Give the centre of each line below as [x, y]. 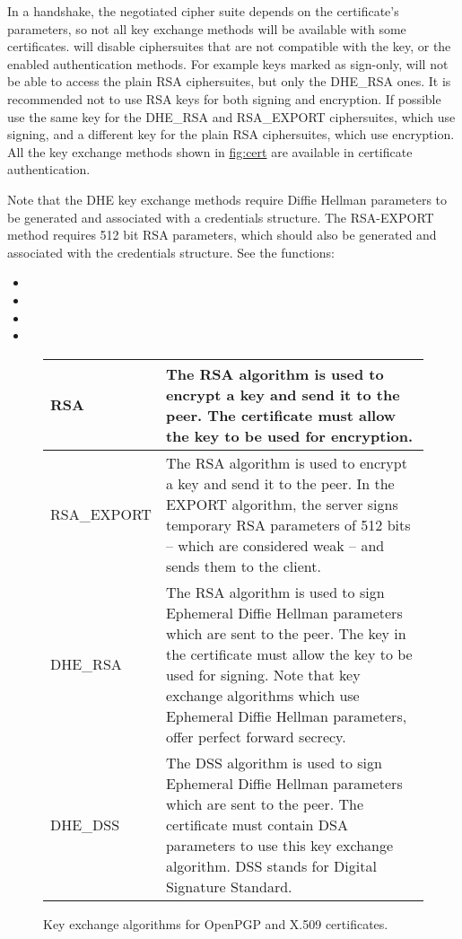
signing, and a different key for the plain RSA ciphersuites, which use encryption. [231, 134]
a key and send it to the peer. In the [280, 483]
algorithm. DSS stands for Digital [271, 865]
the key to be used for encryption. [289, 435]
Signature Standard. [229, 886]
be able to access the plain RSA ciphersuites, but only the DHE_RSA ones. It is [229, 81]
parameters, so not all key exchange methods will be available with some [207, 28]
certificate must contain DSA [257, 824]
